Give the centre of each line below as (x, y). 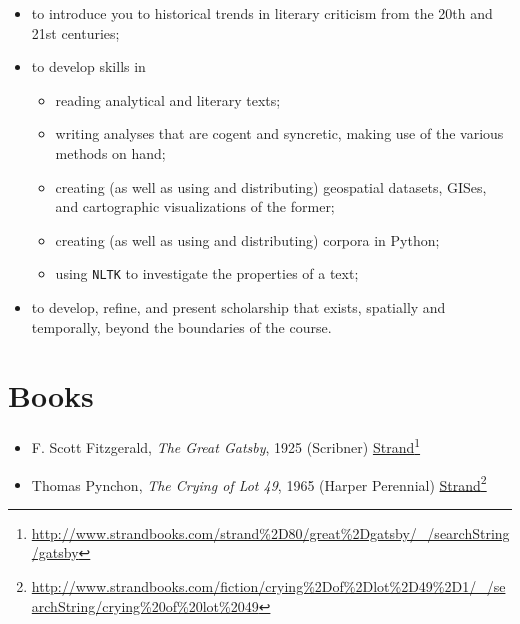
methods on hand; (110, 152)
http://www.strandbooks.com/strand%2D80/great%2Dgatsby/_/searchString (270, 532)
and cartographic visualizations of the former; (195, 206)
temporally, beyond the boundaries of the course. (181, 326)
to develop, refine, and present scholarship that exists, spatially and (238, 307)
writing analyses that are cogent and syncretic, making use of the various (279, 133)
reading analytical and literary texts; (168, 99)
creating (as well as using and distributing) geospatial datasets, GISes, (271, 186)
